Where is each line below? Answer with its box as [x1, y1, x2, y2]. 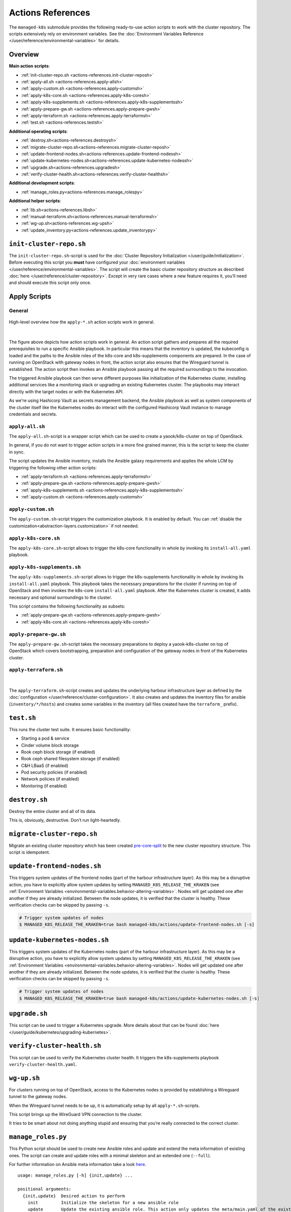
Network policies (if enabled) [21, 776, 80, 782]
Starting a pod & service [21, 735, 70, 741]
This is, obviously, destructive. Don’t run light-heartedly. [9, 817, 121, 823]
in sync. [9, 449, 25, 455]
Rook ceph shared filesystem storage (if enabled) [21, 756, 120, 762]
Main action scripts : [9, 63, 50, 69]
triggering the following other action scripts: [9, 464, 97, 470]
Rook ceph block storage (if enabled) [21, 749, 96, 755]
